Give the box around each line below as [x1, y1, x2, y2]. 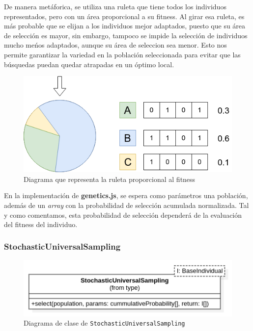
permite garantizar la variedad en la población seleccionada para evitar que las [4, 49, 241, 59]
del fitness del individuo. [4, 219, 78, 229]
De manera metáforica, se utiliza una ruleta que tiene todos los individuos [4, 1, 226, 11]
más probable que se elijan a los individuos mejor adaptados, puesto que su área [4, 21, 246, 31]
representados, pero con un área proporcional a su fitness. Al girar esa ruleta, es [4, 11, 245, 21]
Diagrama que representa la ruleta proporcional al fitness [24, 174, 196, 184]
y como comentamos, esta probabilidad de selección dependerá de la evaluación [4, 209, 242, 220]
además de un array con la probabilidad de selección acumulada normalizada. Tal [4, 200, 249, 210]
